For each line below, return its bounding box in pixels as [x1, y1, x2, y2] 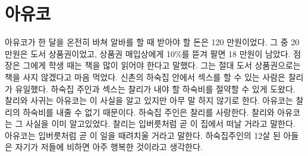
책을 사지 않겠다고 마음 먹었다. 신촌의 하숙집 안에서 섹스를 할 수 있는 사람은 [5, 70, 285, 83]
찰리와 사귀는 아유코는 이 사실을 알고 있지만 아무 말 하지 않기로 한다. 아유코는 [5, 94, 293, 107]
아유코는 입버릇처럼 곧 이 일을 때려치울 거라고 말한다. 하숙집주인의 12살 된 [5, 129, 281, 141]
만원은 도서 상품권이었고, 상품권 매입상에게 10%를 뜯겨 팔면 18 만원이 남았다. [5, 47, 291, 60]
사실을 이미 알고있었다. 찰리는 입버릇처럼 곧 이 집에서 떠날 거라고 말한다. [26, 117, 296, 130]
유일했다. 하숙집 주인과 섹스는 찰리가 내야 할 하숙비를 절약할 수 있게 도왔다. [15, 82, 296, 95]
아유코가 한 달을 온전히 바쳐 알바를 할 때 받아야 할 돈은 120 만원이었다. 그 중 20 [5, 36, 300, 48]
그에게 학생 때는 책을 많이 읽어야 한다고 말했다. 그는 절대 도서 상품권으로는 [23, 59, 301, 71]
